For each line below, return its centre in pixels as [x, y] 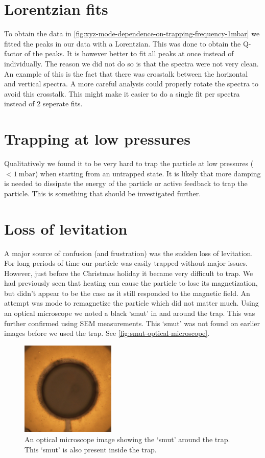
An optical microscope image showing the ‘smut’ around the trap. [127, 439]
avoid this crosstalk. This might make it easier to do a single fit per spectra [122, 93]
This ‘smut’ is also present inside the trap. [91, 449]
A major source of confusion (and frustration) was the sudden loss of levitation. [129, 253]
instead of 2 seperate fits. [43, 104]
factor [13, 53]
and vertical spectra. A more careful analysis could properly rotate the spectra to [131, 84]
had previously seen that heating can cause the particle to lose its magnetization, [131, 283]
